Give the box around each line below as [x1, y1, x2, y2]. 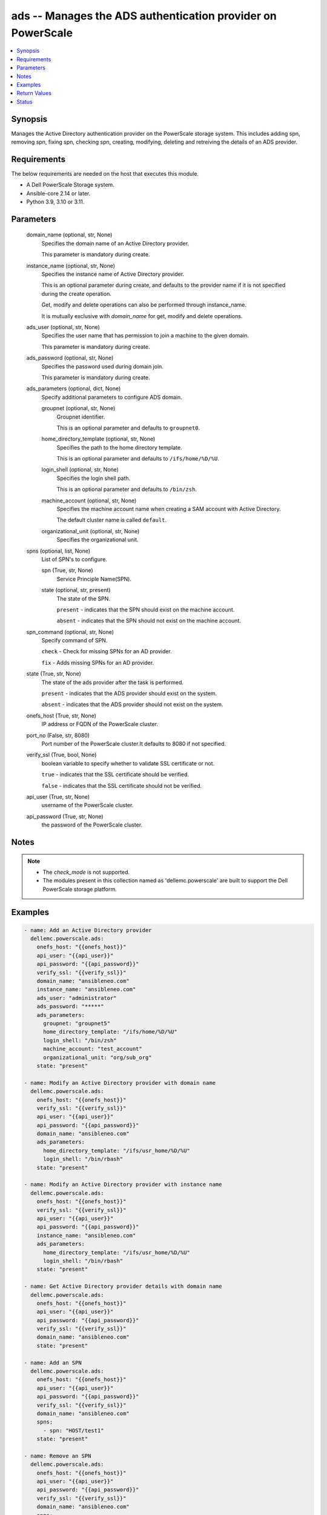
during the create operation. [41, 290, 112, 297]
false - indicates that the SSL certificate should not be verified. [41, 782, 202, 789]
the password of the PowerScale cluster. [41, 821, 143, 828]
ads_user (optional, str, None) [26, 323, 100, 330]
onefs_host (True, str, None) [26, 712, 97, 719]
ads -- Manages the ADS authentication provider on [11, 9, 277, 22]
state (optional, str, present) [41, 587, 111, 594]
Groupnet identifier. [56, 413, 105, 421]
